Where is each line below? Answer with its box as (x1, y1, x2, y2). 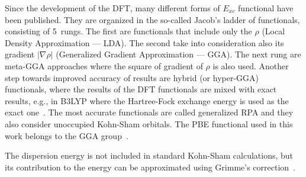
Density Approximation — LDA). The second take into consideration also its (5, 36, 284, 49)
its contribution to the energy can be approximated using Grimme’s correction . (5, 160, 295, 173)
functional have (238, 2, 294, 14)
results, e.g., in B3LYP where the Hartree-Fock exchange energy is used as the (5, 94, 289, 107)
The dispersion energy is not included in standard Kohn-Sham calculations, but (5, 149, 294, 162)
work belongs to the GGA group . (5, 129, 128, 141)
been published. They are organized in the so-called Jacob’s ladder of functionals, (5, 13, 300, 25)
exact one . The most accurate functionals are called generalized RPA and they (5, 106, 294, 118)
